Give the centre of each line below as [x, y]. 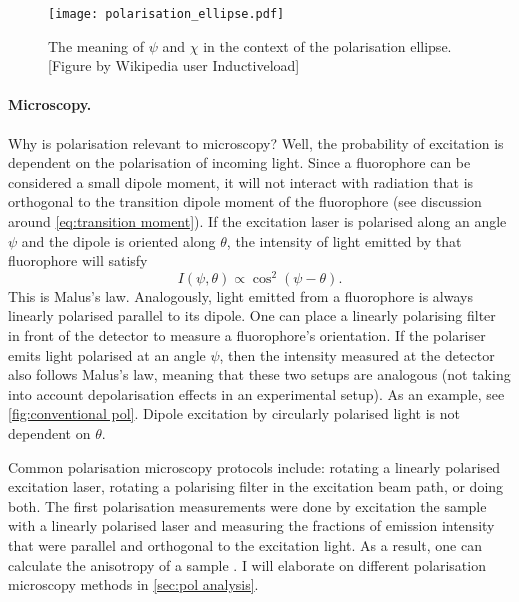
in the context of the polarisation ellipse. [327, 45]
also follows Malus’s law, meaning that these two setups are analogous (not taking [259, 374]
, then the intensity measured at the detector [357, 354]
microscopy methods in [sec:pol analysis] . [133, 584]
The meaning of [96, 45]
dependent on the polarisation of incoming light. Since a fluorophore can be [239, 162]
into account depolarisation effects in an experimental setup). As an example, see [256, 393]
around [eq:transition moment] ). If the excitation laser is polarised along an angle [257, 221]
